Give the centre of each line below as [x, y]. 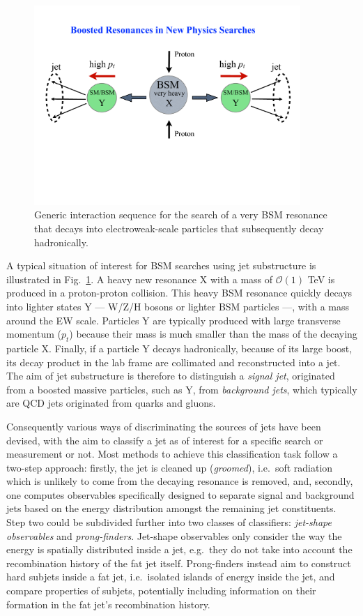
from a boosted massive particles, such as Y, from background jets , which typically [182, 389]
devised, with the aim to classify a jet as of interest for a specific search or [165, 440]
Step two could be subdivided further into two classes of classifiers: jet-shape [169, 522]
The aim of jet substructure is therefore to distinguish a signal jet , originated [171, 376]
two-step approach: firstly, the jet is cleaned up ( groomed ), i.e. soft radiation [170, 467]
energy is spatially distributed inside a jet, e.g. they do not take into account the [179, 549]
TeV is [321, 279]
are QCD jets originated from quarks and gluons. [111, 403]
